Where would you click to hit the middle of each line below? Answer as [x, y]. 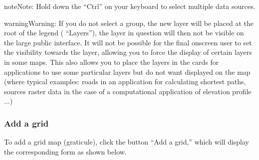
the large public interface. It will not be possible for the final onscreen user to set [128, 42]
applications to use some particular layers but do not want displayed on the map [127, 72]
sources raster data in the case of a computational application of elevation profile [128, 91]
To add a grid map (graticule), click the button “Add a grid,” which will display [127, 142]
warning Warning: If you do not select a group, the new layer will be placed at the [129, 23]
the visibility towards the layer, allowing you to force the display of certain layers [128, 52]
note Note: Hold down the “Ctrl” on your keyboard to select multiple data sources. [130, 6]
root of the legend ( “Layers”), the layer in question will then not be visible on [124, 33]
